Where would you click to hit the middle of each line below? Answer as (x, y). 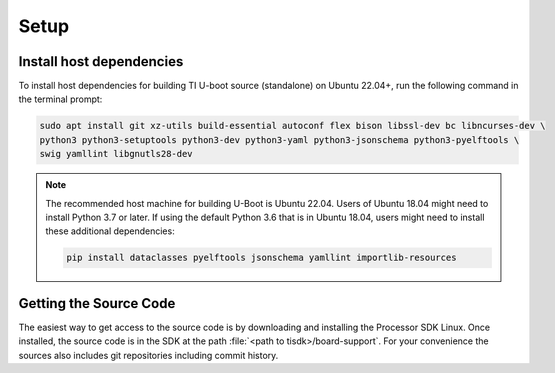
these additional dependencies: (110, 231)
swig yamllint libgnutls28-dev (116, 154)
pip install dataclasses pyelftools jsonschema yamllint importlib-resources (261, 258)
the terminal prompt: (60, 99)
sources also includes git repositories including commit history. (148, 355)
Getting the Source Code (97, 303)
